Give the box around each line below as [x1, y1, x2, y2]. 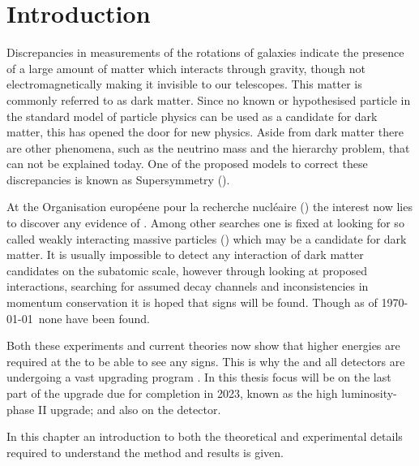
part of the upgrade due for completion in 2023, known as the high [6, 385, 338, 401]
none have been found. [38, 309, 150, 326]
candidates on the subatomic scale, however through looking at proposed [6, 261, 367, 278]
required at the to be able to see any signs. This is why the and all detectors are [6, 352, 405, 369]
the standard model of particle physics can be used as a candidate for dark [6, 107, 378, 124]
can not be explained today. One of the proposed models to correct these [6, 155, 368, 172]
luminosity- [341, 385, 397, 401]
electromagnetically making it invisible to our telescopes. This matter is [6, 76, 362, 93]
